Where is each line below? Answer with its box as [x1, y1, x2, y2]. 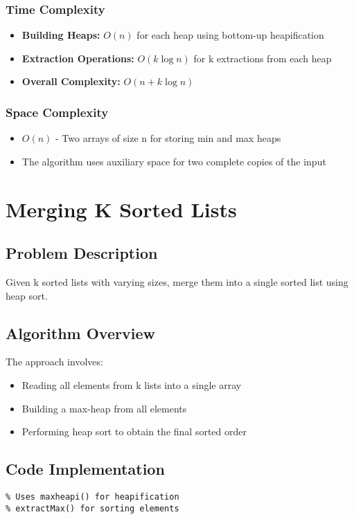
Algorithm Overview [6, 322, 155, 343]
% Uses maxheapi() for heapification [6, 491, 179, 502]
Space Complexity [6, 103, 109, 120]
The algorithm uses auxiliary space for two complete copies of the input [21, 154, 326, 168]
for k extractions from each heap [193, 51, 332, 65]
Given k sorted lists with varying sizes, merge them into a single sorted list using [6, 274, 348, 289]
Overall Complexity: [21, 74, 121, 89]
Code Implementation [6, 458, 165, 480]
